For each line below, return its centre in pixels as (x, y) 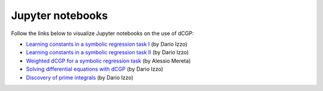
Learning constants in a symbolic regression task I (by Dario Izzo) (107, 44)
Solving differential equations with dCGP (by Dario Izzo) (95, 69)
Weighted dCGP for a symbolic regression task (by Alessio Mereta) (108, 61)
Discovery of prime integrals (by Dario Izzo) (80, 77)
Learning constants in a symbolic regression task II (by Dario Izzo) (107, 52)
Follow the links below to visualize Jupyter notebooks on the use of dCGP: (103, 33)
